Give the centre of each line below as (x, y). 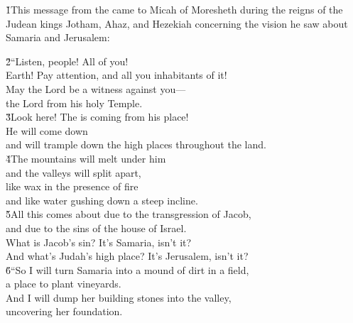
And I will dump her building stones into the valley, (119, 297)
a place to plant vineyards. (64, 284)
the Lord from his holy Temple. (74, 103)
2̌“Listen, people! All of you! (67, 61)
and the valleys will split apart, (74, 172)
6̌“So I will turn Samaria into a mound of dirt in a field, (127, 269)
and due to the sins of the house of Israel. (96, 228)
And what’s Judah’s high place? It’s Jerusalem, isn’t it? (127, 256)
